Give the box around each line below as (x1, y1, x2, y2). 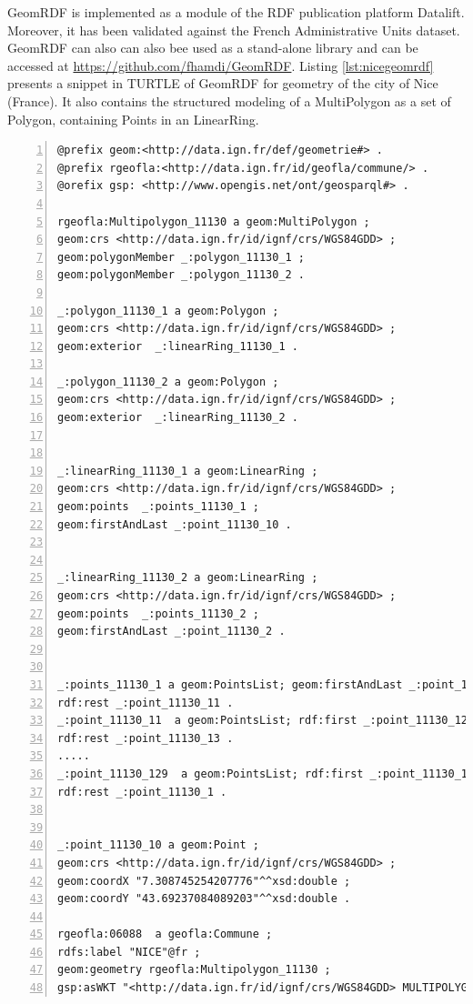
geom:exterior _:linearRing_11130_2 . (57, 411, 298, 425)
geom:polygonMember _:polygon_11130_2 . (57, 268, 306, 282)
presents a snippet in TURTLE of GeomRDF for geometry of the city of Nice (7, 74, 438, 93)
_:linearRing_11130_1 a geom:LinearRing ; (57, 464, 318, 477)
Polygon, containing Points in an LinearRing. (7, 109, 259, 128)
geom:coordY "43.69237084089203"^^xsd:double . (57, 892, 351, 906)
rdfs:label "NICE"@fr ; (57, 945, 201, 959)
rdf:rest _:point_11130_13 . (57, 731, 234, 745)
